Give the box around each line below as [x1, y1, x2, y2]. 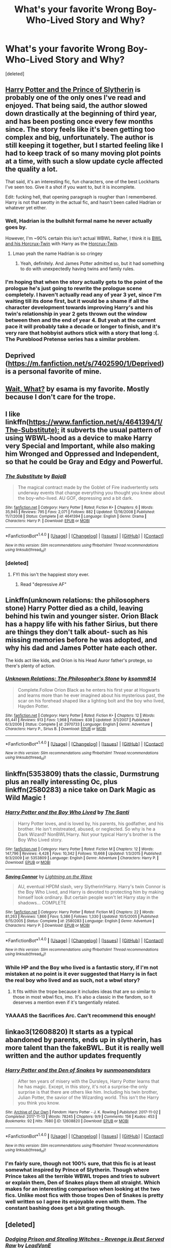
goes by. [5, 223, 27, 231]
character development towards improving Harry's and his [5, 304, 153, 311]
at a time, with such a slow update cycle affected [5, 157, 163, 166]
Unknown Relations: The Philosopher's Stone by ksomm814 [5, 675, 156, 683]
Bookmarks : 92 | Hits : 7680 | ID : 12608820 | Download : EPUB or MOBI [5, 1119, 129, 1124]
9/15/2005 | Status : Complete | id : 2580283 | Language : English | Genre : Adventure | [5, 918, 154, 923]
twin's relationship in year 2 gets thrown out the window [5, 310, 148, 317]
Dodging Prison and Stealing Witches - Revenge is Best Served [5, 1235, 164, 1242]
